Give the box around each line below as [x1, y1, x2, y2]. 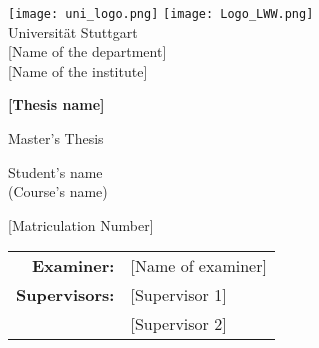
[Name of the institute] [8, 60, 148, 81]
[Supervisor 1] [130, 283, 227, 307]
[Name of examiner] [130, 254, 267, 278]
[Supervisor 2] [130, 312, 227, 336]
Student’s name [8, 161, 103, 182]
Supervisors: [16, 283, 115, 307]
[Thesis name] [8, 94, 105, 115]
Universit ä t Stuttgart [8, 21, 138, 42]
